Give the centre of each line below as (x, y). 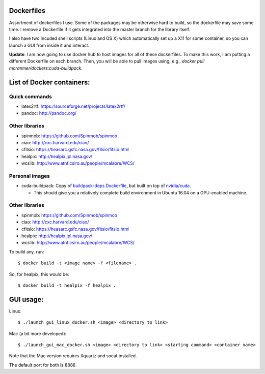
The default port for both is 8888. (43, 365)
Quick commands (30, 96)
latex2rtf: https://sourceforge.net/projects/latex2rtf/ (73, 106)
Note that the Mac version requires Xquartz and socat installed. (73, 356)
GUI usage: (26, 299)
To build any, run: (26, 251)
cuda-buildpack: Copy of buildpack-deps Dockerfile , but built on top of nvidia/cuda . (106, 186)
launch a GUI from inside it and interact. (49, 45)
